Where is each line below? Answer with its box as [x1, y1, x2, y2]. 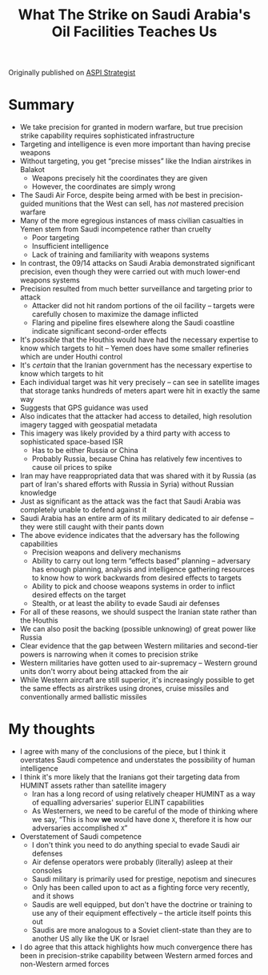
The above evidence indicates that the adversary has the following [19, 531, 240, 540]
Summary [8, 96, 74, 114]
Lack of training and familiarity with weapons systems [31, 250, 210, 259]
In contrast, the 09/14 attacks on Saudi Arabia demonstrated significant [19, 259, 255, 268]
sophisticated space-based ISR [19, 437, 124, 447]
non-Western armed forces [19, 959, 110, 969]
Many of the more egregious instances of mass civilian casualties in [19, 216, 244, 226]
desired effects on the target [31, 590, 126, 600]
